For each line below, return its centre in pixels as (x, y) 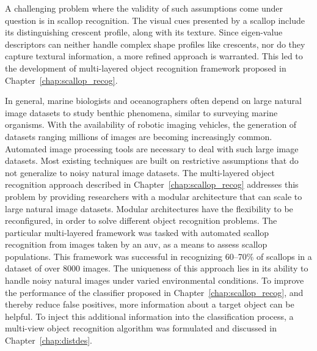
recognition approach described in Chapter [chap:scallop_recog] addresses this (152, 184)
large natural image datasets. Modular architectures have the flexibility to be (149, 208)
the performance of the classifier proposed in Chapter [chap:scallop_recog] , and (154, 292)
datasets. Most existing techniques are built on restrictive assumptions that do (152, 161)
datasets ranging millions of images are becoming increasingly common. (139, 136)
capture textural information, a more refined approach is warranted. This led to (154, 56)
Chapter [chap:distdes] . (49, 340)
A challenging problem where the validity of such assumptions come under (144, 8)
